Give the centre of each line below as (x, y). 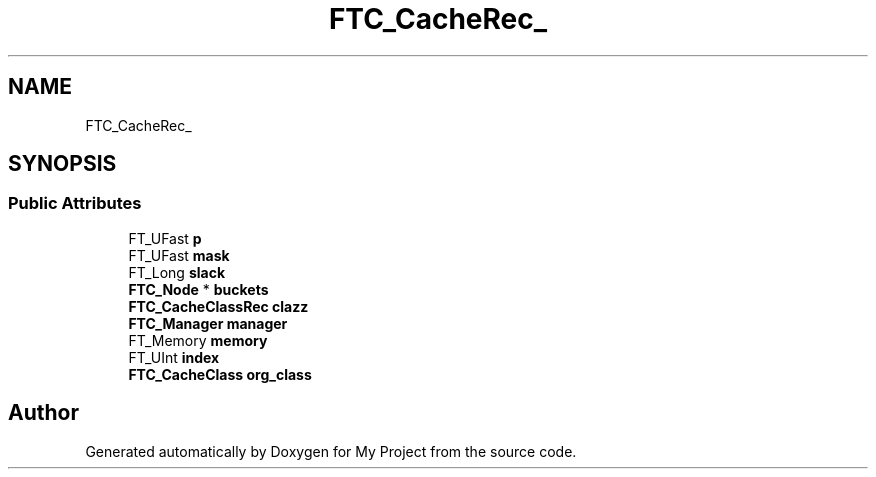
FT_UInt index (174, 357)
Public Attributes (75, 203)
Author (43, 413)
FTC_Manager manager (208, 323)
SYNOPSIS (62, 164)
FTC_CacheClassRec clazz (218, 306)
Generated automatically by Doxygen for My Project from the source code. (331, 451)
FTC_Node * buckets (198, 289)
